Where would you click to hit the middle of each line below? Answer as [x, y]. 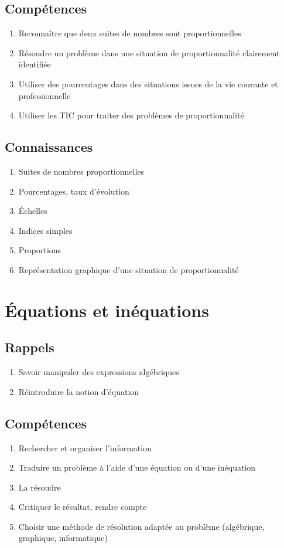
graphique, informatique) [63, 538]
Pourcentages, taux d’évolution [74, 191]
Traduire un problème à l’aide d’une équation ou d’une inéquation [137, 467]
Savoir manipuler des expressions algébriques [99, 372]
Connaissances [49, 147]
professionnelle [45, 95]
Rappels [30, 347]
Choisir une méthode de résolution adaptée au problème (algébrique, [141, 526]
